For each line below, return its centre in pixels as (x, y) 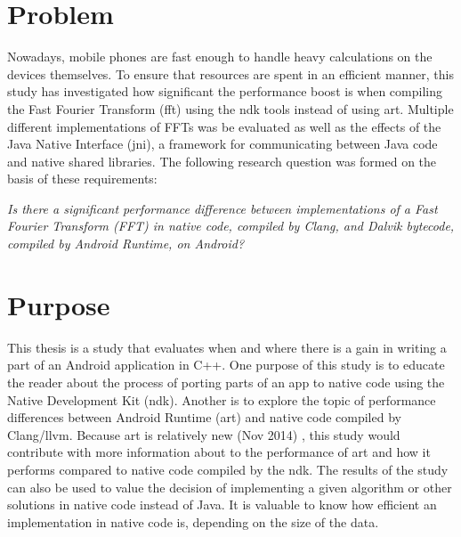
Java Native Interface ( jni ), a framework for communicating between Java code (222, 144)
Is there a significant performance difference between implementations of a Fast (222, 208)
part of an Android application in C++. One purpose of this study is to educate (226, 365)
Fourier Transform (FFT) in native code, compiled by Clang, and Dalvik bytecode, (231, 226)
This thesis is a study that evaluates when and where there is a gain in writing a (227, 347)
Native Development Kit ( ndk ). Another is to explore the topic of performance (222, 399)
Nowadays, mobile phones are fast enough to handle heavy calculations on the (220, 57)
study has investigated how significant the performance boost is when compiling (225, 91)
